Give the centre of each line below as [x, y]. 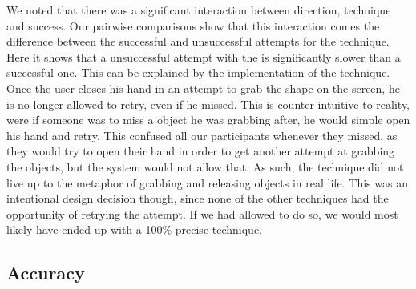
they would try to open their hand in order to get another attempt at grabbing [201, 151]
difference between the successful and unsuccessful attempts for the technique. [198, 41]
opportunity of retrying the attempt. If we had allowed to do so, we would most [202, 213]
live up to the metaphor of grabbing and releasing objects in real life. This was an [207, 182]
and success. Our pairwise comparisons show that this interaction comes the [193, 25]
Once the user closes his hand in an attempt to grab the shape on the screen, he [203, 88]
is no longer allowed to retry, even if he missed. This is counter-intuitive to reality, [208, 104]
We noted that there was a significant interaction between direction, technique [199, 10]
